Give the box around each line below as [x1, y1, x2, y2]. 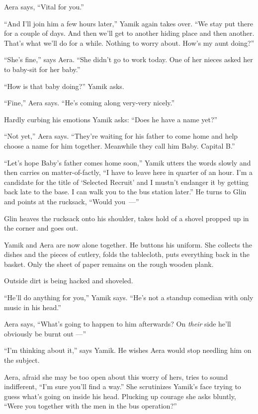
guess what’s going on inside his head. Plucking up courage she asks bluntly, [4, 391, 236, 401]
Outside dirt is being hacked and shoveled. [4, 275, 133, 286]
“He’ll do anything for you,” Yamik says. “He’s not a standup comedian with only [4, 292, 254, 303]
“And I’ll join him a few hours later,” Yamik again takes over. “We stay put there [4, 18, 253, 28]
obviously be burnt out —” [4, 328, 86, 338]
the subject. [4, 355, 40, 365]
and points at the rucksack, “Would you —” [4, 196, 139, 206]
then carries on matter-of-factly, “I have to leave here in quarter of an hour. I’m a [4, 167, 253, 177]
